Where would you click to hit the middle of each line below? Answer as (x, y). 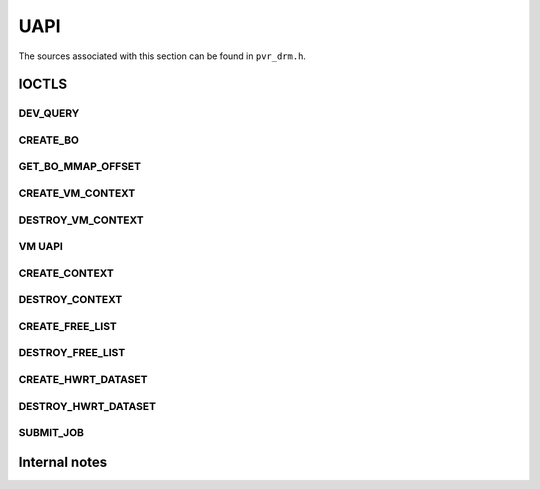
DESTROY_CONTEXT (70, 300)
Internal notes (63, 461)
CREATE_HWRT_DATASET (83, 379)
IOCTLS (43, 84)
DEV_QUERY (49, 113)
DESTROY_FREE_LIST (72, 353)
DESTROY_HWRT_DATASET (87, 406)
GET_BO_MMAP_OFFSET (80, 167)
